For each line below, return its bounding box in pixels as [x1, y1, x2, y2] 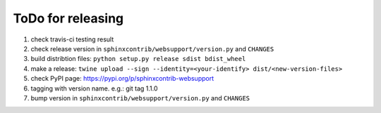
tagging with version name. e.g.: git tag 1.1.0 [30, 84, 158, 93]
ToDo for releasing [13, 11, 124, 26]
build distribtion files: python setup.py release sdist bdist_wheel [30, 55, 246, 63]
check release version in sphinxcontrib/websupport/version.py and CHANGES [30, 44, 274, 53]
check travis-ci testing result [30, 35, 114, 44]
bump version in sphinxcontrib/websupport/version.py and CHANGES [30, 93, 250, 102]
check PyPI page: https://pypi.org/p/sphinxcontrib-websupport [30, 74, 214, 83]
